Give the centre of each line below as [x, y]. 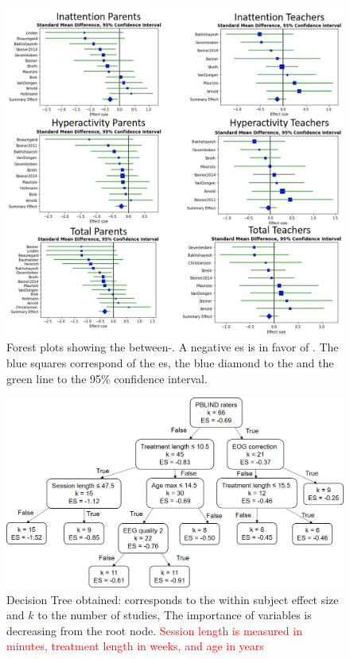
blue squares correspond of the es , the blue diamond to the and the [170, 363]
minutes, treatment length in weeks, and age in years [135, 646]
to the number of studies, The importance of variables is [175, 615]
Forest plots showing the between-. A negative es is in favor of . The [173, 347]
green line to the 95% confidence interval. [107, 378]
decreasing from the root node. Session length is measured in [154, 630]
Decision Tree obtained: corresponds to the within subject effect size [173, 599]
